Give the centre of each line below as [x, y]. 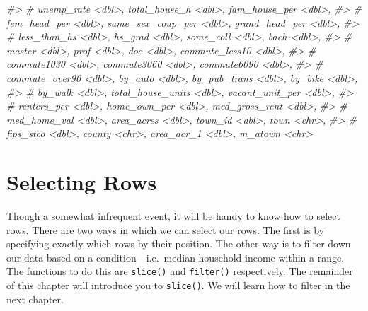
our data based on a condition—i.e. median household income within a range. [176, 257]
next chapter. [35, 299]
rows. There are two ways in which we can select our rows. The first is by [165, 229]
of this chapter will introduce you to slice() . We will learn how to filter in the [178, 285]
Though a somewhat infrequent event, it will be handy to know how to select [173, 216]
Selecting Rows [82, 182]
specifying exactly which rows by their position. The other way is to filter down [179, 243]
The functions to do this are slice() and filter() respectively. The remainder [180, 271]
